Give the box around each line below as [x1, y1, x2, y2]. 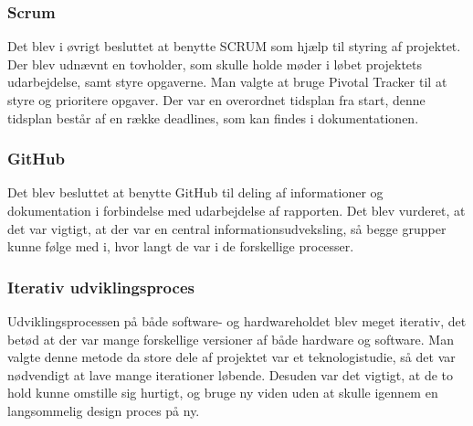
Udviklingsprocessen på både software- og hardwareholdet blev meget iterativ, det [7, 312, 467, 330]
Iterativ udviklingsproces [7, 275, 194, 298]
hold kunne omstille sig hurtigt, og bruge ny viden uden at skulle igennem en [7, 383, 438, 402]
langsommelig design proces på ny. [7, 400, 200, 420]
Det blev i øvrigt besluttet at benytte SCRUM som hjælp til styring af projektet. [7, 37, 461, 56]
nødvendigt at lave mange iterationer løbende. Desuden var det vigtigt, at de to [7, 365, 454, 384]
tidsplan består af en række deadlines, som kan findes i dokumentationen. [7, 108, 419, 127]
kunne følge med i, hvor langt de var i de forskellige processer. [7, 237, 354, 256]
